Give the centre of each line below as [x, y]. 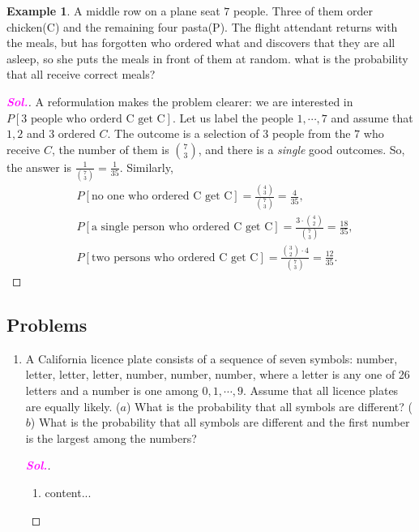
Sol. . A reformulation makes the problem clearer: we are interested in [180, 101]
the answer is [39, 167]
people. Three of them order [303, 11]
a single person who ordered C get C [182, 227]
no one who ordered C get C [162, 197]
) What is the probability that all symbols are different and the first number [220, 422]
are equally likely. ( [73, 406]
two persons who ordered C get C [175, 257]
